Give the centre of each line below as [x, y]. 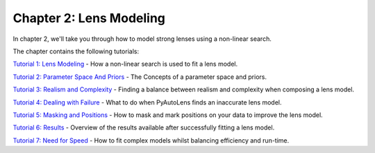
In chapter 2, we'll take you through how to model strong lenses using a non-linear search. [142, 39]
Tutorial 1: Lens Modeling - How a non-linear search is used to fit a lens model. [125, 64]
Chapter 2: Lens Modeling [89, 18]
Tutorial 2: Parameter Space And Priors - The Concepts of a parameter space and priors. [140, 77]
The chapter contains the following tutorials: [76, 51]
